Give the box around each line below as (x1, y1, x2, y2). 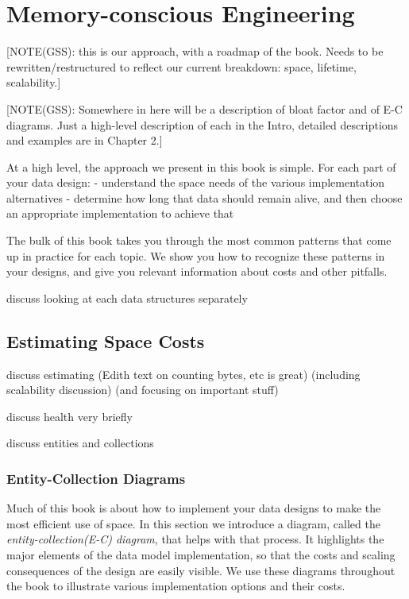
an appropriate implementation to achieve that (6, 205, 234, 222)
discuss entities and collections (6, 435, 154, 451)
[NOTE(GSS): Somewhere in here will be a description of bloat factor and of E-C (6, 100, 403, 117)
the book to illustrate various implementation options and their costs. (6, 578, 345, 594)
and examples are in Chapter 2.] (6, 132, 163, 149)
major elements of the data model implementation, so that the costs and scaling (6, 547, 395, 563)
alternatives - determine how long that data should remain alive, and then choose (6, 189, 403, 206)
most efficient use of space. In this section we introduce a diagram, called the (6, 515, 380, 531)
